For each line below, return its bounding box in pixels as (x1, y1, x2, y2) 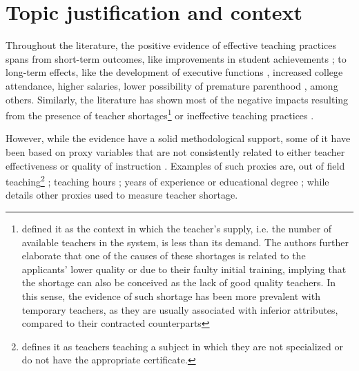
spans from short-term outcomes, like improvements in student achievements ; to (6, 51, 347, 66)
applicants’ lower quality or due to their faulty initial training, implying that (21, 261, 347, 276)
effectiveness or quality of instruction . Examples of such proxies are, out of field (6, 158, 345, 172)
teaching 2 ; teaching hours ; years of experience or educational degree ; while (6, 172, 329, 188)
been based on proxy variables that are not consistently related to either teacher (6, 144, 345, 159)
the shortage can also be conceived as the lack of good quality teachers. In (21, 275, 336, 290)
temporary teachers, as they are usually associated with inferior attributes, (21, 302, 338, 317)
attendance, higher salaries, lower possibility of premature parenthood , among (6, 78, 338, 92)
